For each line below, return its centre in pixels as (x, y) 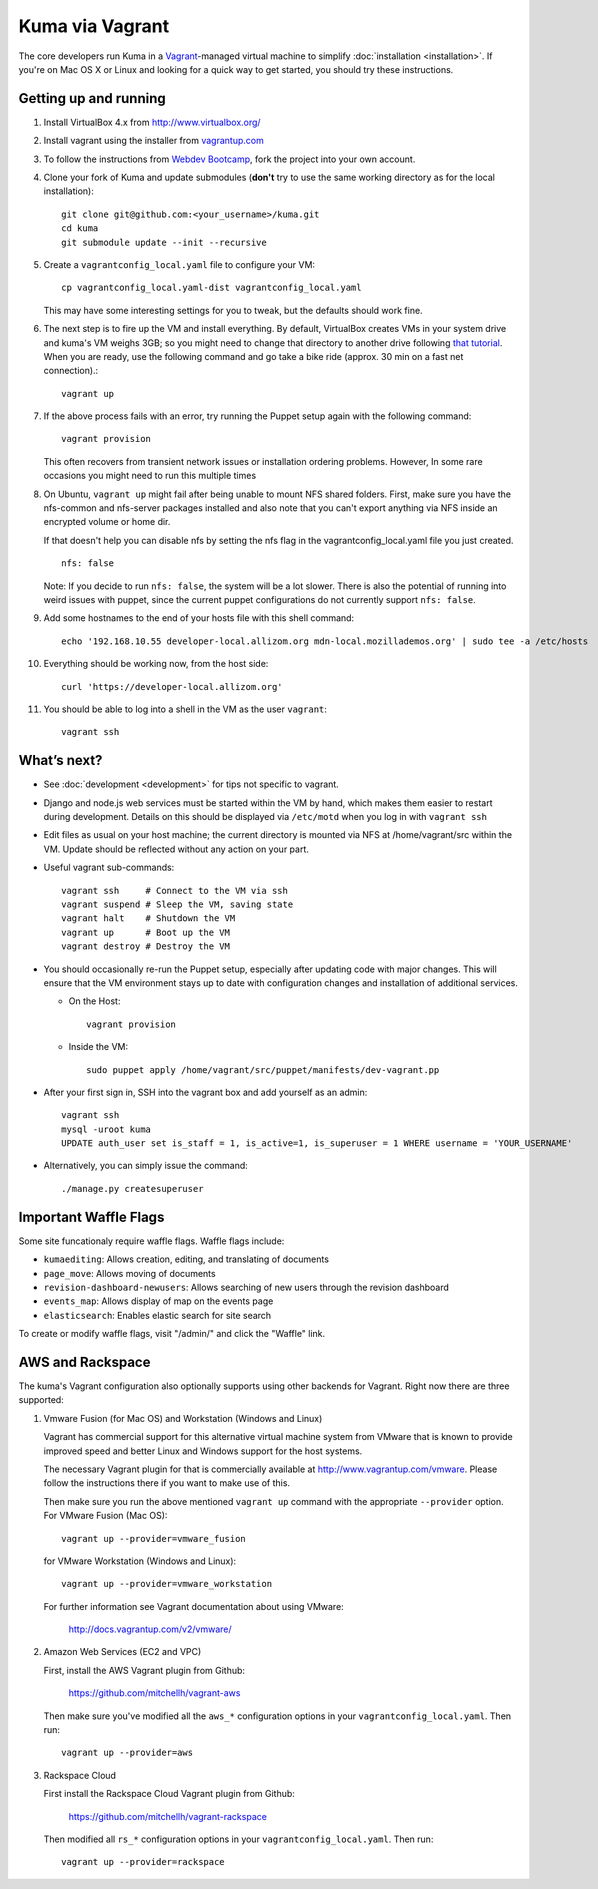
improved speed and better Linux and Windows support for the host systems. (203, 1451)
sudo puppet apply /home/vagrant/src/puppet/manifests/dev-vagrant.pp (263, 1069)
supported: (41, 1400)
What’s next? (60, 760)
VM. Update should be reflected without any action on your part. (176, 849)
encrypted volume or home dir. (107, 522)
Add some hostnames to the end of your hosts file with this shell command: (199, 618)
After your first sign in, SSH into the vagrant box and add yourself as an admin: (205, 1092)
